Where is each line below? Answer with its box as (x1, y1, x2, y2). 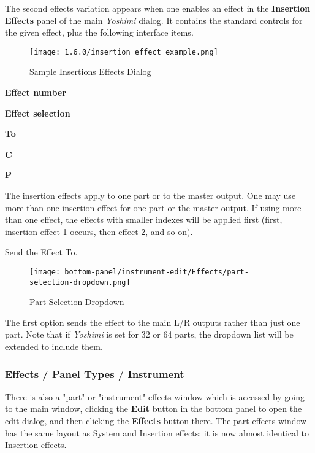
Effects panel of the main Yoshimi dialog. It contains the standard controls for (5, 14, 303, 26)
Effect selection (5, 106, 70, 119)
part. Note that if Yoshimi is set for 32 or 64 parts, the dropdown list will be (5, 328, 294, 341)
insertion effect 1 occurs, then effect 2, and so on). (5, 225, 193, 238)
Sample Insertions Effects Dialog (29, 65, 151, 78)
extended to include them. (5, 340, 103, 353)
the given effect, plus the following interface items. (5, 26, 194, 39)
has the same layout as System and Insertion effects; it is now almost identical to (5, 426, 309, 439)
